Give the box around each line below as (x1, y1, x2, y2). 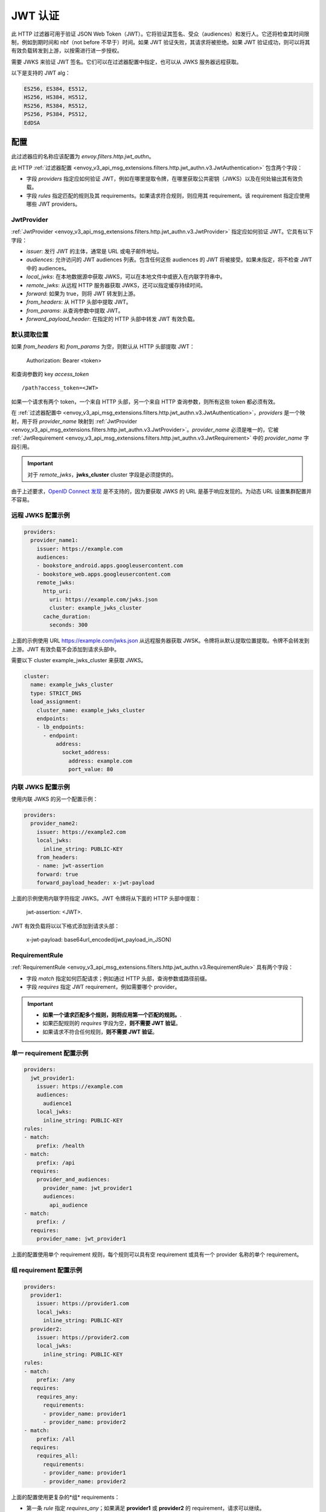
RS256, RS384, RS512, (24, 102, 88, 109)
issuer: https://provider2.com (36, 1334, 129, 1341)
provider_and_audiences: (36, 1176, 110, 1183)
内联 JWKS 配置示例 (11, 783, 70, 791)
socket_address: (62, 749, 110, 756)
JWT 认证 (11, 9, 60, 22)
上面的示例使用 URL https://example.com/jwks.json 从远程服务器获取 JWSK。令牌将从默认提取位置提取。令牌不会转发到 (11, 637, 310, 644)
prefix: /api (36, 1159, 75, 1166)
